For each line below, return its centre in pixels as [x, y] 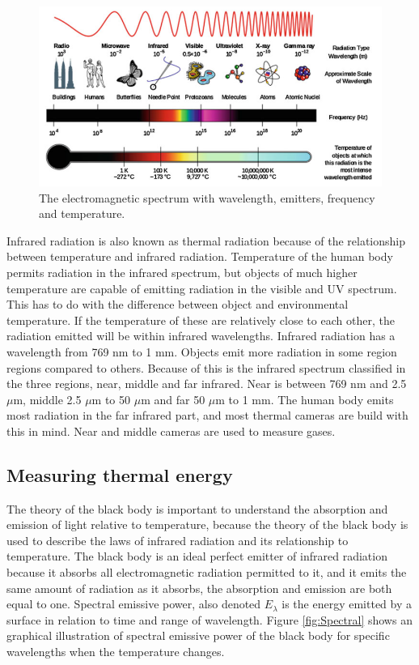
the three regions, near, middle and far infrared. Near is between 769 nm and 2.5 [207, 384]
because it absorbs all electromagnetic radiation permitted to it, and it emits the [207, 572]
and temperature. [82, 213]
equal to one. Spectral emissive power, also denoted [134, 604]
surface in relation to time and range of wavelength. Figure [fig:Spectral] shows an [209, 619]
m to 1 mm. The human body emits [305, 399]
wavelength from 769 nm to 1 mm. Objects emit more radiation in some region [202, 351]
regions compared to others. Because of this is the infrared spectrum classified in [206, 367]
